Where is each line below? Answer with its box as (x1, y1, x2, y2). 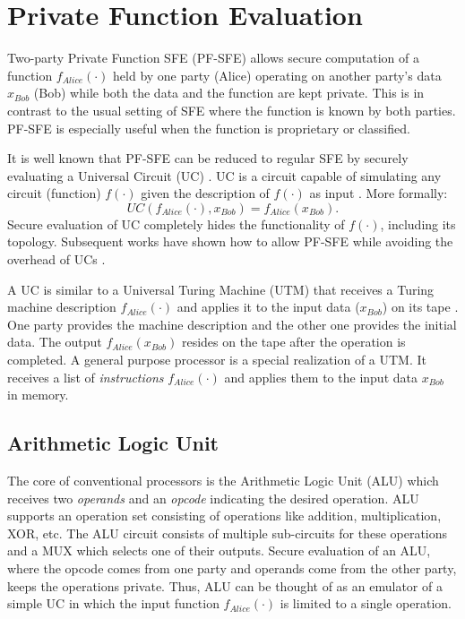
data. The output (7, 332, 102, 351)
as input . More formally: (309, 184, 448, 202)
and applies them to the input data (224, 367, 418, 386)
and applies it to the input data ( (177, 297, 360, 316)
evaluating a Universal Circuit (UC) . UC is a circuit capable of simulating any (7, 166, 442, 185)
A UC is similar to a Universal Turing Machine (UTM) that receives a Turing (7, 279, 435, 298)
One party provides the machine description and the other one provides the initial (7, 314, 457, 333)
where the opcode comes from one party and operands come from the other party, (7, 558, 457, 577)
